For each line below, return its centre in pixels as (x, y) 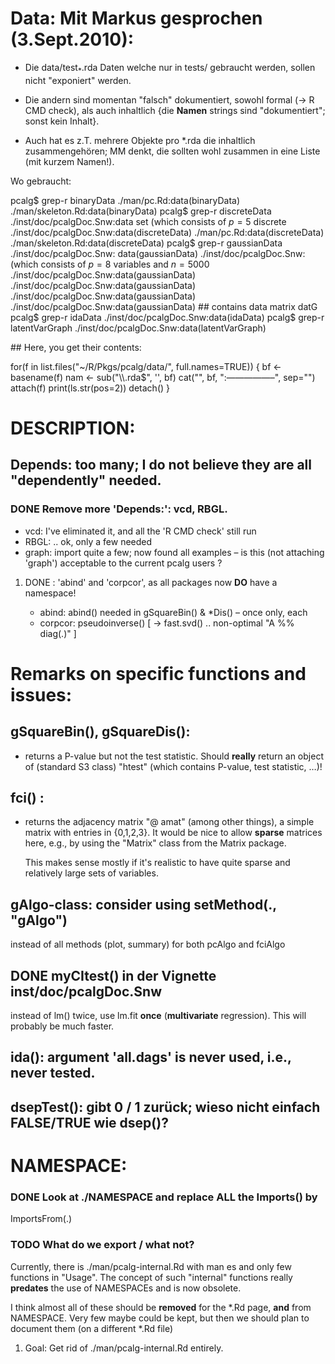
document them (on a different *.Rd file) (92, 1328)
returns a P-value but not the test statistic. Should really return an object (174, 756)
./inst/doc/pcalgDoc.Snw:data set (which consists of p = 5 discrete (148, 221)
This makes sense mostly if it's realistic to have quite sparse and (157, 863)
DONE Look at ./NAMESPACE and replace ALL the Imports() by (164, 1197)
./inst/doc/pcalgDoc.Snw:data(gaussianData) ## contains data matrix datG (164, 306)
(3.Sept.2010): (72, 39)
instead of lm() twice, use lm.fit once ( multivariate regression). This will (158, 1016)
